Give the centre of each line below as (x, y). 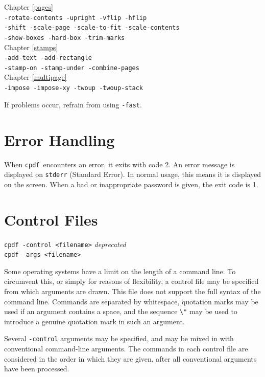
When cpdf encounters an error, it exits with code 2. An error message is (119, 164)
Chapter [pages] (29, 7)
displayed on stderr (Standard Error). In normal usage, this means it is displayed (133, 174)
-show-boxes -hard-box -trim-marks (65, 38)
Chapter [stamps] (31, 47)
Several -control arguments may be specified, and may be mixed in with (119, 338)
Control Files (51, 219)
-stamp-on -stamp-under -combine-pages (72, 68)
